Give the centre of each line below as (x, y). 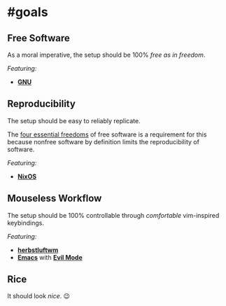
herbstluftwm (38, 250)
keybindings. (26, 223)
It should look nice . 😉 (38, 296)
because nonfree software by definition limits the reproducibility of (103, 141)
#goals (28, 12)
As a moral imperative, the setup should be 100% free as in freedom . (106, 55)
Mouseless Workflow (55, 199)
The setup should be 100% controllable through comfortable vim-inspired (113, 215)
